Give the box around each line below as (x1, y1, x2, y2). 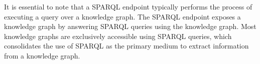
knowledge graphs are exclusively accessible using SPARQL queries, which (4, 30, 232, 41)
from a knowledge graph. (4, 50, 80, 60)
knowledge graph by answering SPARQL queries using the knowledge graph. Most (4, 21, 256, 31)
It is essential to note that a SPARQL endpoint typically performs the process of (4, 1, 252, 11)
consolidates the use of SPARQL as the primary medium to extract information (4, 40, 249, 51)
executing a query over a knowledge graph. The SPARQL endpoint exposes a (4, 11, 241, 21)
